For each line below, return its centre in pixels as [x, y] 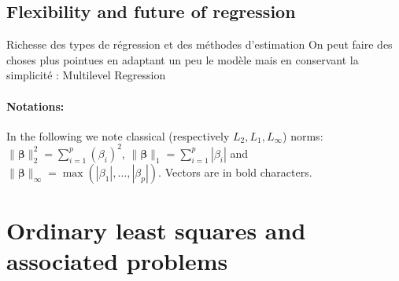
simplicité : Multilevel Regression [86, 75]
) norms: [303, 135]
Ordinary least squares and [156, 230]
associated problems [117, 261]
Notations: [35, 106]
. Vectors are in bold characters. [235, 172]
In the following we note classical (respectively [118, 135]
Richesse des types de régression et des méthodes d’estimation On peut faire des [199, 44]
